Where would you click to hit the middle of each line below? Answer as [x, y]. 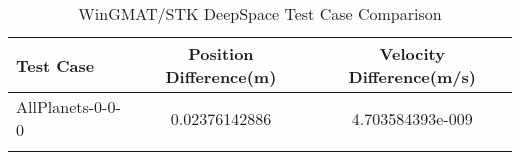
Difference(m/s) [412, 76]
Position [221, 53]
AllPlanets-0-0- [68, 106]
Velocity [412, 53]
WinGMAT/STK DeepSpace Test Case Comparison [260, 13]
